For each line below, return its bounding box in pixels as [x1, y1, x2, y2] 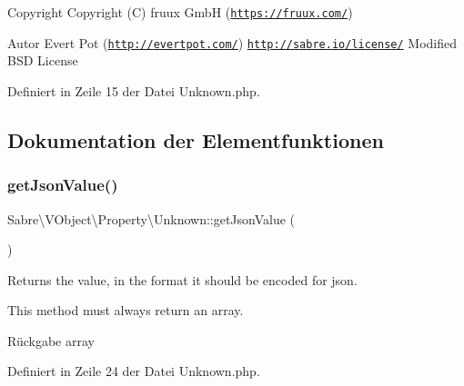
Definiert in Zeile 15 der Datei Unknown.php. [7, 81, 260, 100]
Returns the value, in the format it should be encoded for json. [7, 270, 358, 289]
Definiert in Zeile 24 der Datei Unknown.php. [7, 361, 260, 381]
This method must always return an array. [7, 301, 244, 320]
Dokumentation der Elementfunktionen [7, 125, 384, 153]
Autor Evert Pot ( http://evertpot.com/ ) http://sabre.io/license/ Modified [7, 33, 458, 52]
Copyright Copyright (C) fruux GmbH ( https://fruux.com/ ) [7, 3, 353, 21]
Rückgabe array [7, 331, 95, 350]
